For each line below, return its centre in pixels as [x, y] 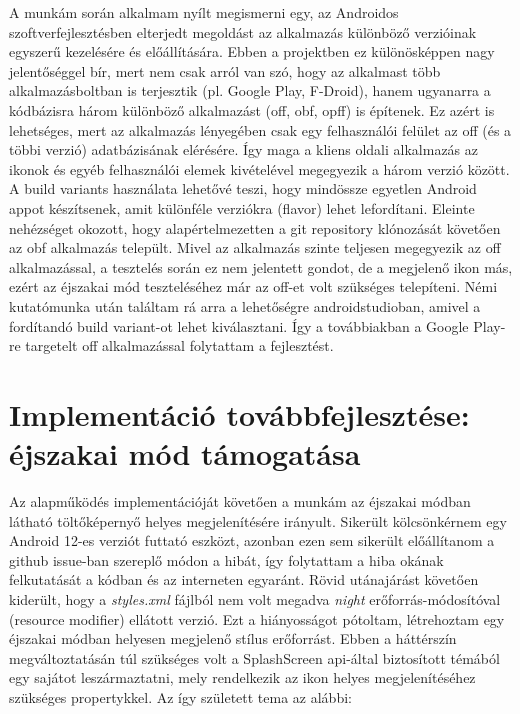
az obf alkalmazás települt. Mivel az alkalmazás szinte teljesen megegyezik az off [255, 247]
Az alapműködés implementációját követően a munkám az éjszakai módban [240, 501]
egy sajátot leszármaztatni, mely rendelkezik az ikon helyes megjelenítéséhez [242, 677]
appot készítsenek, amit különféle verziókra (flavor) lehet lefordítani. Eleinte [242, 207]
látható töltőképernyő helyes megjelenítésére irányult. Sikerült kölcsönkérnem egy [258, 520]
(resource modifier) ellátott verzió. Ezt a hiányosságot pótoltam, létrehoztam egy [257, 618]
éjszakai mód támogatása [185, 453]
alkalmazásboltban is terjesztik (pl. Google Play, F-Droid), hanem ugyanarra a [250, 90]
